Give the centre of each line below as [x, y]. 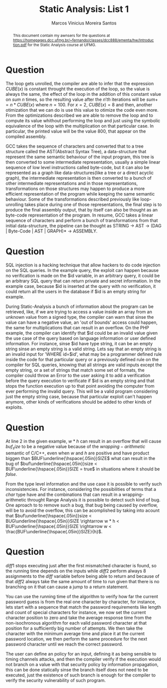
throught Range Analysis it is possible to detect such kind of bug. [94, 500]
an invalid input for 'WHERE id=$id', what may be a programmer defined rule [84, 354]
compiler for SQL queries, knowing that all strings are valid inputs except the [84, 365]
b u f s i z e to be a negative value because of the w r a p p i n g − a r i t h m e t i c [76, 447]
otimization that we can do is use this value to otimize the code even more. [82, 110]
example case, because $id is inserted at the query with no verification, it [81, 286]
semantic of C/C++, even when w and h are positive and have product [78, 453]
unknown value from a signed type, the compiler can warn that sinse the [80, 317]
